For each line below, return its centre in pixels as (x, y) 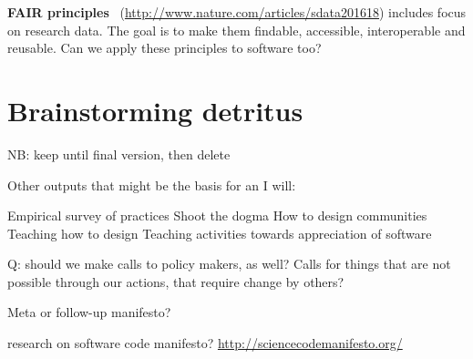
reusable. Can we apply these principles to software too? (165, 48)
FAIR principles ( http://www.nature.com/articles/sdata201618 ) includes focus (237, 12)
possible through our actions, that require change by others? (176, 281)
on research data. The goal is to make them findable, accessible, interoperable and (236, 30)
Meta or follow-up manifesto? (89, 312)
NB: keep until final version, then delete (119, 154)
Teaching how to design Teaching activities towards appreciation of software (220, 233)
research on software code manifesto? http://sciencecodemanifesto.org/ (205, 343)
